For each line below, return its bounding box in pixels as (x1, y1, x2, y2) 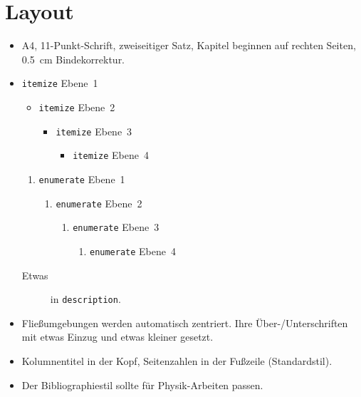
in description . (50, 292, 121, 306)
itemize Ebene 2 (38, 99, 115, 114)
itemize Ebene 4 (73, 148, 149, 163)
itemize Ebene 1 (21, 76, 98, 91)
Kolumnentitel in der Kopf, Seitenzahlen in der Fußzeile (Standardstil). (21, 354, 333, 368)
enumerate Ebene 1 (38, 171, 125, 186)
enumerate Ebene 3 (73, 220, 159, 234)
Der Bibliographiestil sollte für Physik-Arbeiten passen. (21, 377, 263, 392)
